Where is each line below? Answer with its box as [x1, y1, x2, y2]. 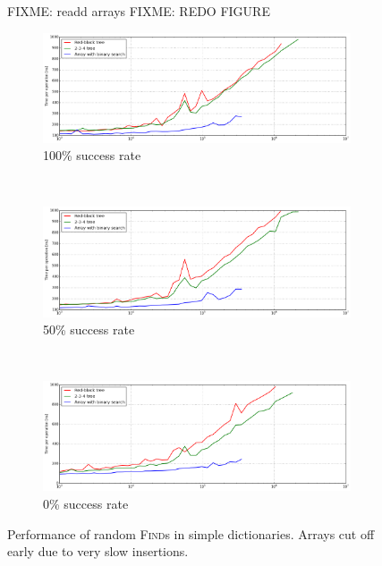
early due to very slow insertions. [7, 542, 189, 561]
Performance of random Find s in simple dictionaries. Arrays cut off [7, 524, 375, 543]
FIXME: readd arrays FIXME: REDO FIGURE [7, 2, 270, 20]
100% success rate [43, 146, 141, 165]
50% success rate [43, 320, 135, 339]
